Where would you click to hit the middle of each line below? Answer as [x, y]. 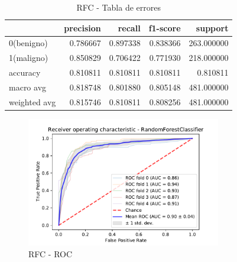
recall [129, 28]
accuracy [25, 72]
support [212, 28]
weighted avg [33, 101]
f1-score [165, 28]
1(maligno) [29, 58]
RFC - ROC [51, 253]
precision [82, 28]
